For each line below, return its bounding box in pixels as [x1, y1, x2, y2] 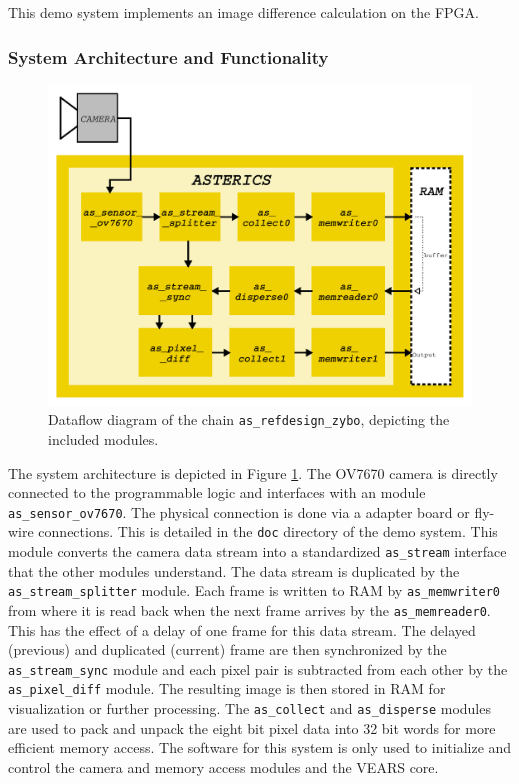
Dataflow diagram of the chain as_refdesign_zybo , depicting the [48, 409, 450, 430]
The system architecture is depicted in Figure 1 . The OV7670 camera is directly [8, 462, 498, 483]
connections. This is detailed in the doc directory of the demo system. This [38, 521, 498, 542]
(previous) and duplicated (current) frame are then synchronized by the [8, 639, 447, 660]
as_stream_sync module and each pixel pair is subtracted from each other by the [8, 658, 508, 679]
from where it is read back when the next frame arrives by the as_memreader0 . [8, 599, 491, 620]
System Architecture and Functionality [8, 44, 329, 69]
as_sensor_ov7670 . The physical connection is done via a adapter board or [8, 501, 470, 522]
